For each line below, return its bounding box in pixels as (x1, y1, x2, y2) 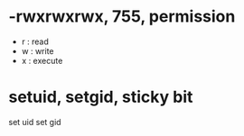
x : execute (21, 55, 63, 66)
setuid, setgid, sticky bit (8, 87, 193, 107)
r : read (21, 36, 49, 47)
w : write (21, 45, 55, 56)
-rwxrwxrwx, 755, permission (8, 6, 236, 27)
